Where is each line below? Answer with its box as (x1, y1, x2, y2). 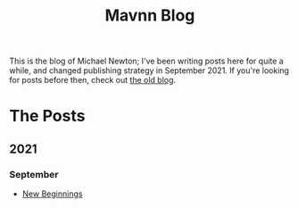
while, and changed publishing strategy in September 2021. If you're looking (9, 65, 290, 76)
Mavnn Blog (104, 5, 195, 26)
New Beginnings (21, 188, 83, 199)
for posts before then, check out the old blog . (9, 75, 177, 86)
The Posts (9, 106, 86, 126)
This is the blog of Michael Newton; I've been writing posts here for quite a (9, 55, 284, 67)
